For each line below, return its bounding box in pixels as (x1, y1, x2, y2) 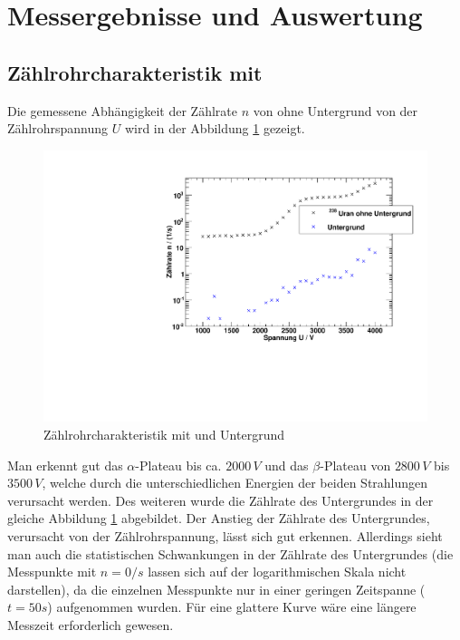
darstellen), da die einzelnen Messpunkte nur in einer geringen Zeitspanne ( (7, 579, 426, 598)
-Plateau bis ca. (135, 455, 222, 474)
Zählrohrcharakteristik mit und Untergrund (43, 425, 284, 444)
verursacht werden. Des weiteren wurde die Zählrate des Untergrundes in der (7, 490, 434, 509)
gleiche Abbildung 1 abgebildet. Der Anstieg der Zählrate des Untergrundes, (7, 509, 430, 528)
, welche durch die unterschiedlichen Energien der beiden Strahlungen (42, 473, 428, 492)
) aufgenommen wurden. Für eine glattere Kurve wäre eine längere (47, 597, 417, 616)
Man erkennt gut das (7, 455, 123, 474)
